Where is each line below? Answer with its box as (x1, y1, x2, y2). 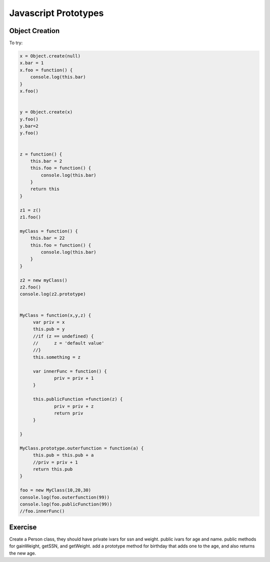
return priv (54, 410, 83, 416)
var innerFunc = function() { (32, 368, 107, 374)
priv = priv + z (54, 403, 94, 409)
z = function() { (19, 151, 62, 157)
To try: (9, 40, 23, 46)
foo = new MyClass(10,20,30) (19, 487, 91, 493)
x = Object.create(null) (19, 53, 81, 59)
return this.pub (32, 466, 73, 472)
